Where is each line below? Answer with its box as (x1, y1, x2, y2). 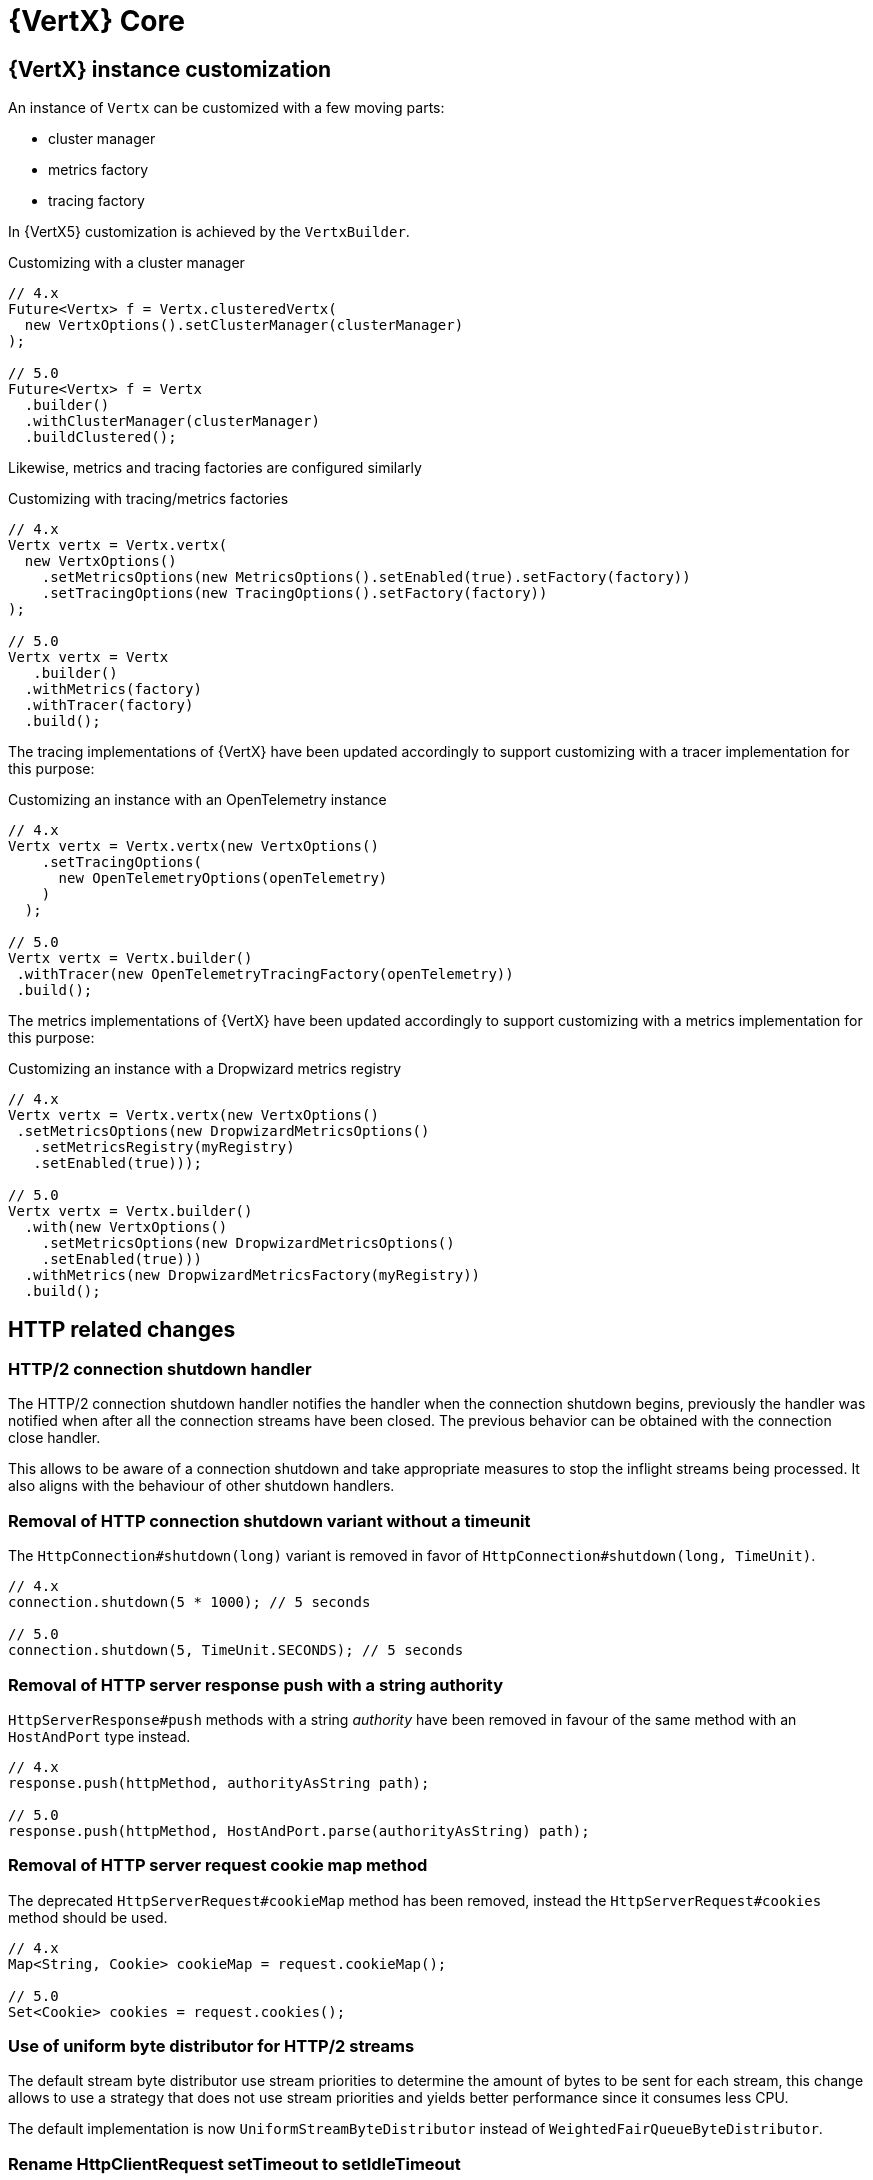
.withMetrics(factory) (24, 681, 202, 698)
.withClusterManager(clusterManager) (24, 413, 320, 430)
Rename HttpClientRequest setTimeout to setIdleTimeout (8, 2153, 461, 2174)
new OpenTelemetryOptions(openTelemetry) (58, 870, 388, 887)
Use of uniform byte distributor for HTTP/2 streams (8, 2036, 415, 2057)
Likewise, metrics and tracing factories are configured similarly (8, 459, 422, 477)
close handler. (8, 1429, 101, 1447)
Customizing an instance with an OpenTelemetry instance (8, 791, 387, 809)
